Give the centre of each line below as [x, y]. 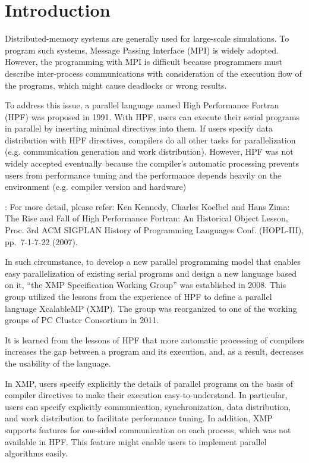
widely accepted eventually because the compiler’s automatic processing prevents [152, 163]
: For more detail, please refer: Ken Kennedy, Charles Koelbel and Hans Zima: [147, 206]
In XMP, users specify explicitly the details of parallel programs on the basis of [149, 383]
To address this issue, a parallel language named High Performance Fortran [142, 105]
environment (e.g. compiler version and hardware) [96, 187]
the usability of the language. [58, 363]
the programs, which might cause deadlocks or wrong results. [116, 85]
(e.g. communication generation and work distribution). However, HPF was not [149, 151]
